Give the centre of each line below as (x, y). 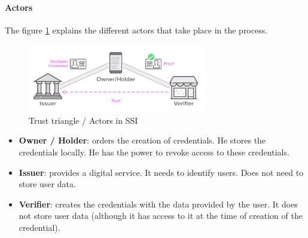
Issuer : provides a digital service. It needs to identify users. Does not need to (161, 172)
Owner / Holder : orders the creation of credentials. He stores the (142, 140)
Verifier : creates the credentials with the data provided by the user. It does (158, 204)
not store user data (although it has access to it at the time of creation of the (161, 216)
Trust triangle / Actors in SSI (83, 120)
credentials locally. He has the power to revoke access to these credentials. (154, 152)
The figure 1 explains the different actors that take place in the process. (136, 30)
